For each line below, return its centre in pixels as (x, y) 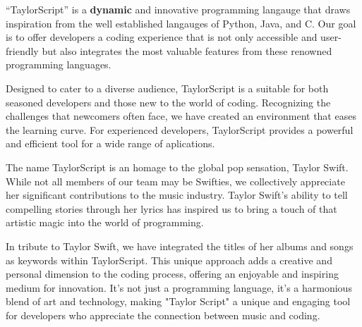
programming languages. (59, 64)
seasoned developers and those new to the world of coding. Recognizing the (168, 102)
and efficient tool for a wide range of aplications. (110, 143)
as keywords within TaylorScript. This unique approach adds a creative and (169, 260)
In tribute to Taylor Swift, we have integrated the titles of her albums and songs (180, 246)
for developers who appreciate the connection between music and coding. (163, 315)
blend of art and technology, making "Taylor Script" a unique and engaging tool (178, 301)
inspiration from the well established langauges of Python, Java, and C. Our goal (181, 23)
